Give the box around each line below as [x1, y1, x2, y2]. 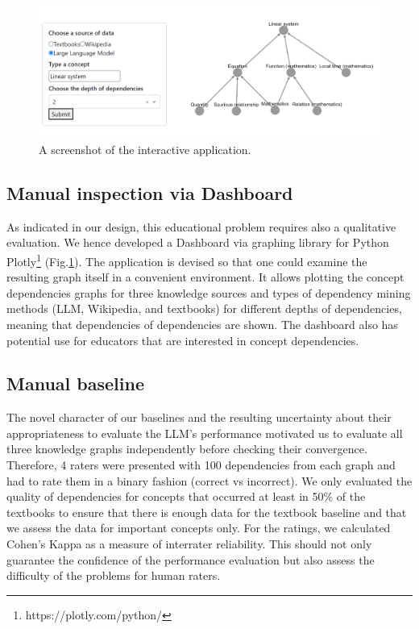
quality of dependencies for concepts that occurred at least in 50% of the [6, 488, 366, 505]
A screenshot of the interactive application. [39, 140, 251, 157]
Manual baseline [6, 371, 144, 396]
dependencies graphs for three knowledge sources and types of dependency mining [6, 284, 411, 301]
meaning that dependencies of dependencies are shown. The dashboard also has [6, 315, 398, 332]
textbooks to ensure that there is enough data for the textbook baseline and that [6, 503, 407, 520]
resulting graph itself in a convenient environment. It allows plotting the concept [6, 269, 404, 285]
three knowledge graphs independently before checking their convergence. [6, 440, 367, 457]
